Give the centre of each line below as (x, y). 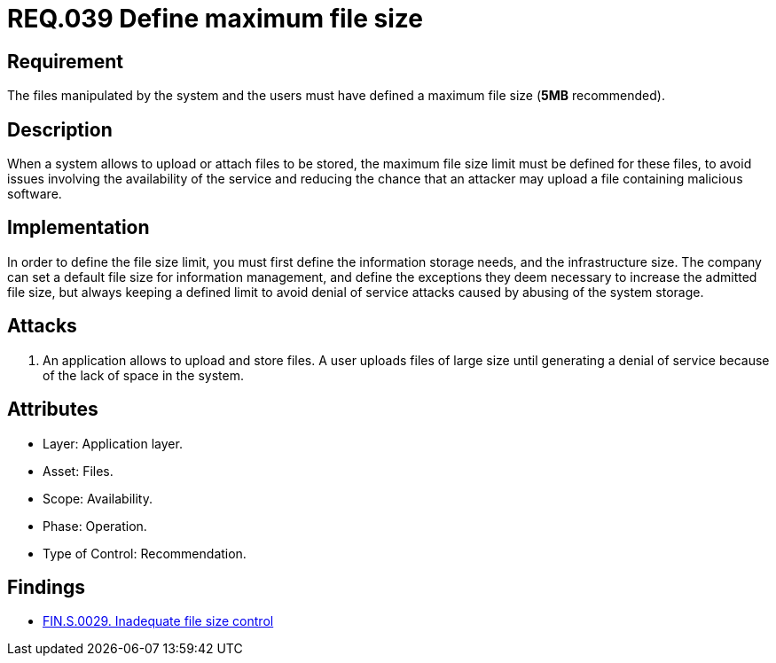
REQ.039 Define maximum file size (215, 19)
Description (60, 129)
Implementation (78, 228)
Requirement (66, 61)
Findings (47, 587)
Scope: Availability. (98, 498)
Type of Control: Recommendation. (145, 553)
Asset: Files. (78, 471)
